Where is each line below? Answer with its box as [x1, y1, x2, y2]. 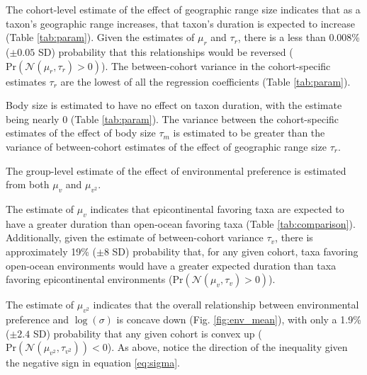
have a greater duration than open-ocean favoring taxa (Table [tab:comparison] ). [6, 216, 356, 231]
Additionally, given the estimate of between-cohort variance [6, 230, 264, 245]
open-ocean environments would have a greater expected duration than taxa [6, 258, 337, 272]
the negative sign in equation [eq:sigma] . [6, 355, 180, 370]
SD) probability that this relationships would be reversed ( [38, 44, 293, 59]
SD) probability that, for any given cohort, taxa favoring [112, 243, 358, 258]
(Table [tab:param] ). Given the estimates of [6, 30, 195, 45]
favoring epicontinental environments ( [6, 272, 173, 287]
